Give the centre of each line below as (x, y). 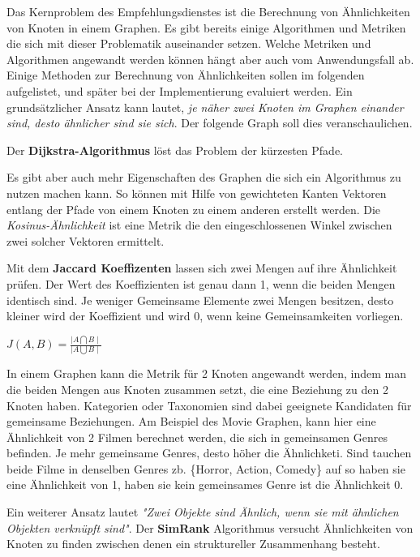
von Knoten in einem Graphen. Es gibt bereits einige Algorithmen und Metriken (206, 27)
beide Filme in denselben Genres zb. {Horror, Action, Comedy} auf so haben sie (206, 468)
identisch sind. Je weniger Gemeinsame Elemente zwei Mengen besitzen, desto (200, 300)
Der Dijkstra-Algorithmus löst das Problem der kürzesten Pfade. (175, 150)
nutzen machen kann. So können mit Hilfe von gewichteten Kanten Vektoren (197, 193)
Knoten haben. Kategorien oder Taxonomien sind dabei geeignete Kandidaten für (209, 405)
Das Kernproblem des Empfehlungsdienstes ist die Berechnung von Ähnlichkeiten (208, 11)
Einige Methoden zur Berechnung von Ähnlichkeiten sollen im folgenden (186, 75)
